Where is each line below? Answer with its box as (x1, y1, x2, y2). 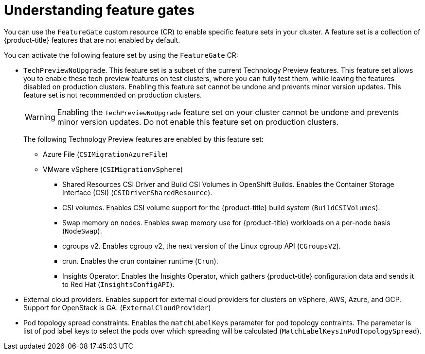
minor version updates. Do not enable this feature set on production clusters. (57, 117, 339, 127)
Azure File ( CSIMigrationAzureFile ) (43, 150, 168, 158)
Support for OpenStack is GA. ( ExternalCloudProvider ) (23, 303, 211, 312)
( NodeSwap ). (62, 226, 102, 235)
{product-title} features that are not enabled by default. (4, 35, 180, 44)
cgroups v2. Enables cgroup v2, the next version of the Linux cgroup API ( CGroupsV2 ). (62, 241, 341, 250)
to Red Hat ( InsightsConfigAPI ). (62, 280, 175, 288)
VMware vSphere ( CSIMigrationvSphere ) (43, 165, 183, 173)
